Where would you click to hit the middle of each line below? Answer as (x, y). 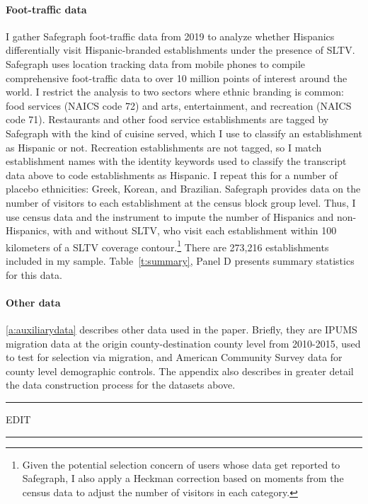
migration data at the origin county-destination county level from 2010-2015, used (183, 343)
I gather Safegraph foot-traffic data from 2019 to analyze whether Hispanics (170, 36)
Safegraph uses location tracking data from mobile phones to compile (156, 63)
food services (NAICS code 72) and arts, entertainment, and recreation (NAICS (179, 105)
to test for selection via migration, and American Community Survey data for (174, 357)
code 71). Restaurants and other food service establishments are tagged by (167, 119)
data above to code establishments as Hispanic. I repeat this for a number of (172, 174)
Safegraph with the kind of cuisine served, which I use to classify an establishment (184, 133)
